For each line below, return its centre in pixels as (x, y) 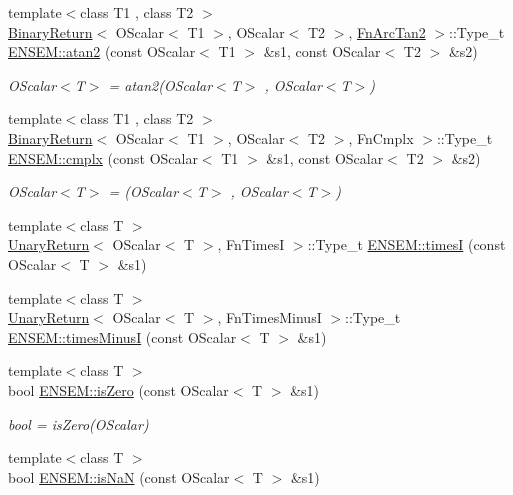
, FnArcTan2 (387, 31)
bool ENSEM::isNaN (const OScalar (119, 476)
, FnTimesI (251, 244)
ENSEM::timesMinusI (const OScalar (122, 336)
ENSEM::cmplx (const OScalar (103, 157)
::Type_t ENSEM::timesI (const (406, 244)
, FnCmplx (381, 137)
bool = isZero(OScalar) (78, 423)
